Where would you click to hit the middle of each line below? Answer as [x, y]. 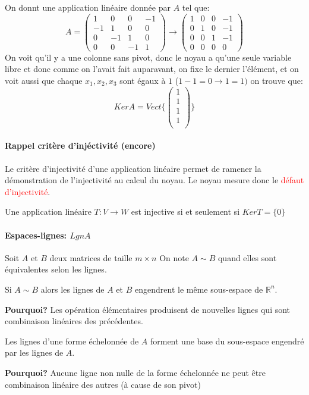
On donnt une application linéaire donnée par [88, 7]
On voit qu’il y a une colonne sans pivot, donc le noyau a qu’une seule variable [148, 57]
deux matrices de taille [91, 257]
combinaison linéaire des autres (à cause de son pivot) [103, 384]
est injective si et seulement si [185, 211]
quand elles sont [247, 257]
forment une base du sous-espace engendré [227, 341]
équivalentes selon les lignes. [56, 269]
